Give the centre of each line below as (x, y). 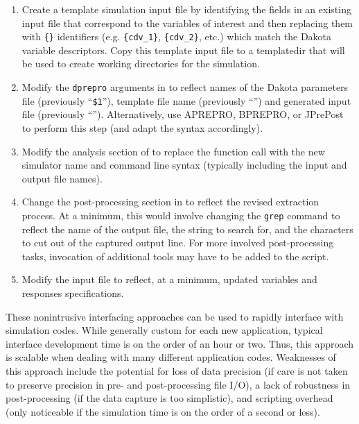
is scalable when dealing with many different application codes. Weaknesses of (171, 357)
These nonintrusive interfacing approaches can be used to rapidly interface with (175, 316)
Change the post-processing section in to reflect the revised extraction (170, 202)
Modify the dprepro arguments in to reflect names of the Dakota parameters (185, 87)
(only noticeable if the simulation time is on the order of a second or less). (163, 411)
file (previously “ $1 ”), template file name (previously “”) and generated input (186, 100)
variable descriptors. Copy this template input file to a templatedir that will (183, 50)
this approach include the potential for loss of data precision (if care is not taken (177, 370)
